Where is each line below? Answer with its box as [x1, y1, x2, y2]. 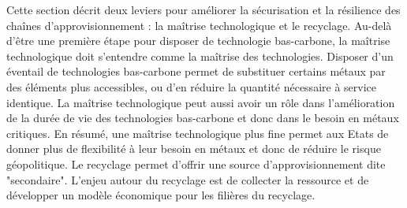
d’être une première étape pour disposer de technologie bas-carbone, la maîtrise [6, 32, 390, 49]
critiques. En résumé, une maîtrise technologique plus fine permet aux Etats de [6, 124, 389, 141]
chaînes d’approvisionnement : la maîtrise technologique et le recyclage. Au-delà [6, 17, 392, 33]
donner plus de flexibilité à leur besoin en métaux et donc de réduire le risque [6, 140, 381, 157]
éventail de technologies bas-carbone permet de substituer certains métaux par [6, 63, 386, 80]
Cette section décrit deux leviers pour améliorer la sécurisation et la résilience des [6, 2, 401, 17]
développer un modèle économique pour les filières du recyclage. [6, 187, 316, 203]
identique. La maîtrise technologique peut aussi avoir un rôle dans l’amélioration [6, 94, 395, 110]
